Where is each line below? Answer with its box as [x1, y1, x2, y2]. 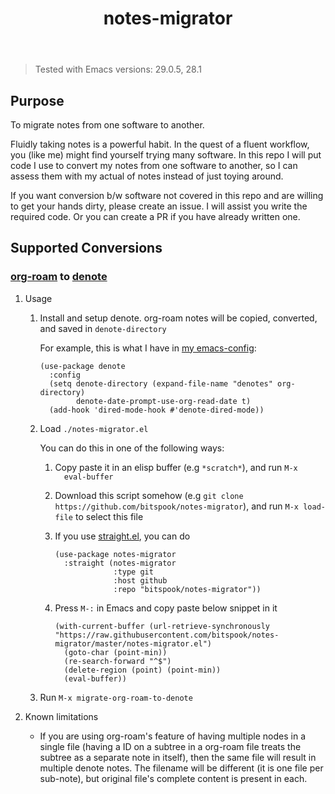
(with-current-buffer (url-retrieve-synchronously [54, 621, 271, 631]
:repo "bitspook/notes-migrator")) [113, 584, 262, 594]
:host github [113, 575, 168, 586]
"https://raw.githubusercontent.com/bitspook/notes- [54, 630, 280, 640]
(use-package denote [39, 361, 126, 371]
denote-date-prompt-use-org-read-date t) [75, 396, 252, 406]
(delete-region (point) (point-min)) [63, 665, 222, 675]
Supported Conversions [10, 240, 163, 257]
